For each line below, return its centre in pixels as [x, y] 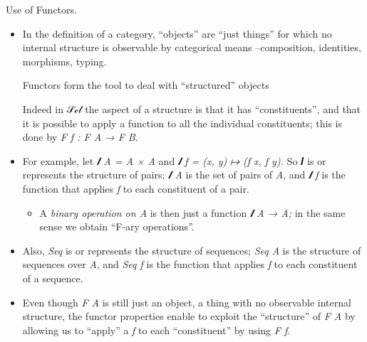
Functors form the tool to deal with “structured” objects [146, 85]
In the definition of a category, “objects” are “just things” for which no [177, 33]
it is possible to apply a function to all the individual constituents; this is [182, 123]
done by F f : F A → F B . [80, 137]
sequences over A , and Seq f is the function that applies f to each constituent [190, 264]
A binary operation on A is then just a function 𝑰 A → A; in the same [192, 212]
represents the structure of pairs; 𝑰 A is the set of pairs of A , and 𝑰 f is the [184, 175]
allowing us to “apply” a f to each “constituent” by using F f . [156, 330]
